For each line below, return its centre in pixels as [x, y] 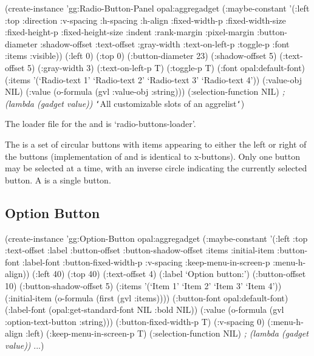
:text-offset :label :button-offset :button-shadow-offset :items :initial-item [140, 250]
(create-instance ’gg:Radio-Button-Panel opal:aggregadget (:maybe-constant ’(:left [157, 8]
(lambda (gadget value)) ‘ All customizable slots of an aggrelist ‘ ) [125, 103]
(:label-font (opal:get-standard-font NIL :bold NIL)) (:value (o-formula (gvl [145, 310]
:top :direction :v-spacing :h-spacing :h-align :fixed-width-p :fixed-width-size [145, 20]
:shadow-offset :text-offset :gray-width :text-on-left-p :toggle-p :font [165, 43]
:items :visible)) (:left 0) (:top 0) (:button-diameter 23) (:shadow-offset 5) [141, 56]
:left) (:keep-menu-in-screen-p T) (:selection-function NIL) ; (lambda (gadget [167, 333]
